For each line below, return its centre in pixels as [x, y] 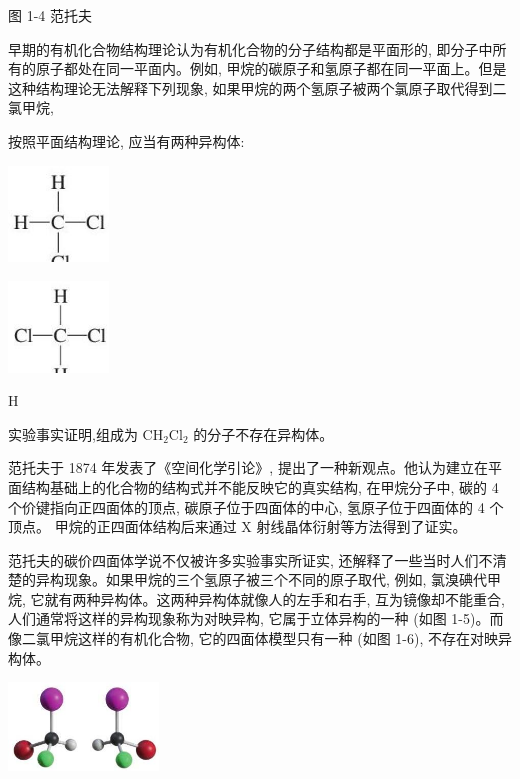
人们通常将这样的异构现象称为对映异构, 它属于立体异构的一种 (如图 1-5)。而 [256, 618]
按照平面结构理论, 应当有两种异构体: [126, 140]
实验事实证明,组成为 [73, 433]
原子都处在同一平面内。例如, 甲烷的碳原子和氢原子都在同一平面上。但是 [271, 68]
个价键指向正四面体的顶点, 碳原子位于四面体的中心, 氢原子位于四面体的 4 [246, 506]
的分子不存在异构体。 [263, 433]
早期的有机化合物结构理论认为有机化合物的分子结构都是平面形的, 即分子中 [250, 48]
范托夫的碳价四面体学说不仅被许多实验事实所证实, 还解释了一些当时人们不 [250, 559]
